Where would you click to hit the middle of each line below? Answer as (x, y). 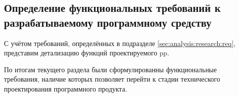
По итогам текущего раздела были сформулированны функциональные (110, 69)
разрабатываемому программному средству (108, 22)
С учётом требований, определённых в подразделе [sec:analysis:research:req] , (120, 43)
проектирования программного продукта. (66, 88)
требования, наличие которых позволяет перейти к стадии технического (112, 79)
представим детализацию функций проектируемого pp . (87, 53)
